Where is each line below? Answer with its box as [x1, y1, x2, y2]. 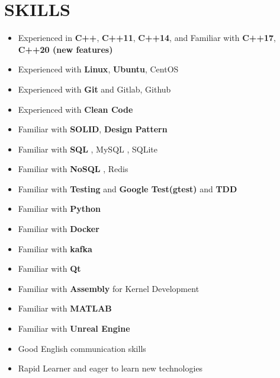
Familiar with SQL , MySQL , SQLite [18, 142, 157, 155]
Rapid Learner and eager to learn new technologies [18, 362, 203, 374]
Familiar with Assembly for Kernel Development [18, 282, 199, 294]
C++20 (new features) [18, 43, 113, 55]
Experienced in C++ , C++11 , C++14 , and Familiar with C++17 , [18, 31, 276, 44]
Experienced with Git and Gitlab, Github [18, 82, 171, 95]
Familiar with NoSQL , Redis [18, 163, 128, 175]
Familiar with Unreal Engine [18, 322, 130, 335]
